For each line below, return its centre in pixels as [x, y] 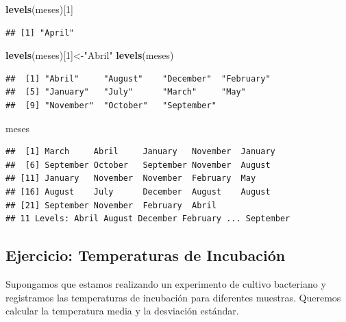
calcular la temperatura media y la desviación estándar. [122, 311]
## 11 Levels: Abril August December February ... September [148, 219]
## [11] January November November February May [131, 178]
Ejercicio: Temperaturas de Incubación [146, 255]
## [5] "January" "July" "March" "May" [126, 92]
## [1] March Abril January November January [140, 152]
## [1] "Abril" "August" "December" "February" [138, 78]
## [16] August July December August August [138, 191]
